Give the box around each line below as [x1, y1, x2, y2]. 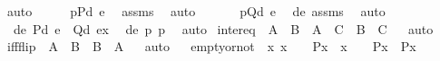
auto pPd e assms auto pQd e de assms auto [6, 2, 386, 20]
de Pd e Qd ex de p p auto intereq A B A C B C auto [13, 19, 434, 38]
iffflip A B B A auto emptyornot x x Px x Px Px [6, 37, 416, 56]
